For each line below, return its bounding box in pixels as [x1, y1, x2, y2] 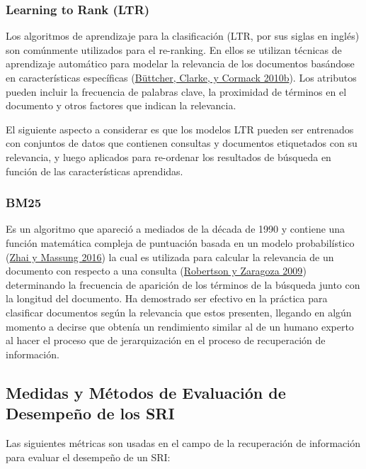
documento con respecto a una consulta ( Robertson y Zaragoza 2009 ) [6, 263, 307, 278]
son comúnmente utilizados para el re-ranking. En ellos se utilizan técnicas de [6, 42, 342, 57]
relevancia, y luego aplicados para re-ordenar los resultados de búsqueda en [6, 149, 331, 164]
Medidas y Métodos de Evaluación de [6, 381, 286, 403]
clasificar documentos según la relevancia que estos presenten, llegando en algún [6, 304, 352, 319]
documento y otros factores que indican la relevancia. [6, 98, 236, 113]
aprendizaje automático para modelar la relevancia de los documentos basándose [6, 56, 355, 71]
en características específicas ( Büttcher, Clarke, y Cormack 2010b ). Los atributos [6, 70, 357, 84]
